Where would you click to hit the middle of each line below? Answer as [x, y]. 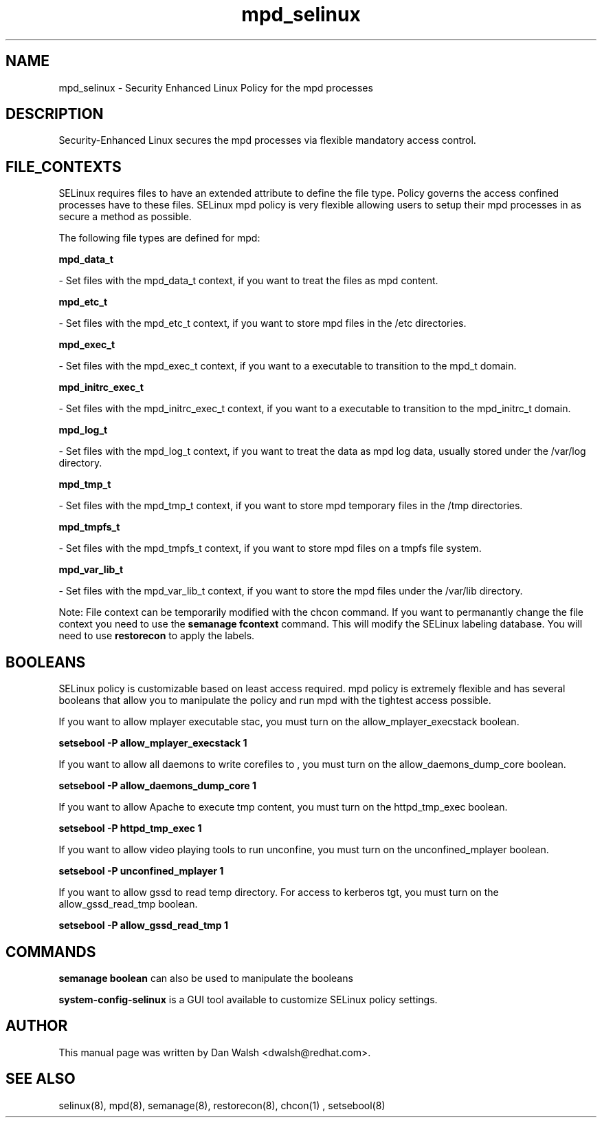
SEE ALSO [41, 1079]
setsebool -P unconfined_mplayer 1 [141, 871]
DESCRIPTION [55, 114]
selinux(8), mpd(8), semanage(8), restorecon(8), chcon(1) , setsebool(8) [222, 1105]
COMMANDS [51, 952]
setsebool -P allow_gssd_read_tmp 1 [144, 926]
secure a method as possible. [125, 217]
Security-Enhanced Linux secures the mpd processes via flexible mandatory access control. [267, 140]
